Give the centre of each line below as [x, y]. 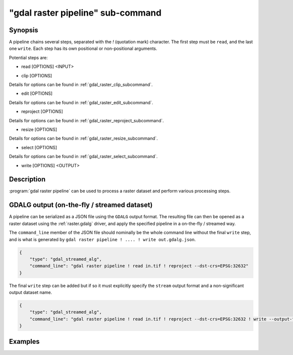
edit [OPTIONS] [37, 93]
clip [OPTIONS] [37, 75]
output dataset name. [31, 292]
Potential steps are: [29, 57]
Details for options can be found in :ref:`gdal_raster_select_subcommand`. [84, 156]
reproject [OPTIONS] [42, 111]
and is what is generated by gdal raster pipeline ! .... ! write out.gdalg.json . [103, 239]
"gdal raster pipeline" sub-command [85, 13]
